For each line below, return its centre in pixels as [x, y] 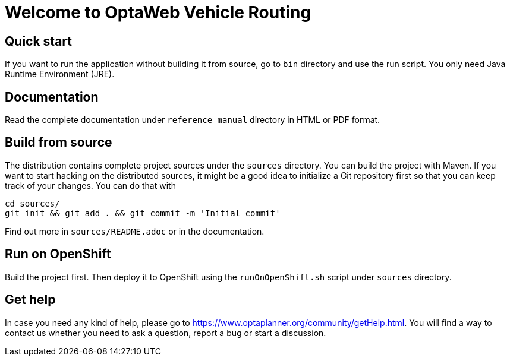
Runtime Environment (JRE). [60, 74]
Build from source [59, 142]
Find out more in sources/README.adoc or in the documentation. [135, 231]
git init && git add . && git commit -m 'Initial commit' [143, 213]
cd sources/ [32, 203]
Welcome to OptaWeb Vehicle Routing [158, 12]
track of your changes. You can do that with [90, 185]
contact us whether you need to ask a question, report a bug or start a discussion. [166, 332]
